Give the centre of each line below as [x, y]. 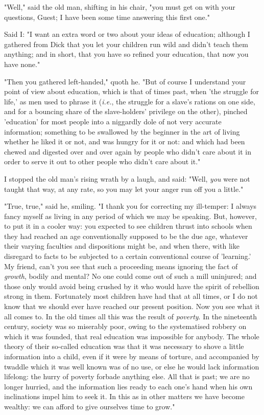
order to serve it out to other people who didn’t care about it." [102, 161]
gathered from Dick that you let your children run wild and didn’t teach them [126, 44]
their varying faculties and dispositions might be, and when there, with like [122, 246]
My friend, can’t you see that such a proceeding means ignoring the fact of [121, 266]
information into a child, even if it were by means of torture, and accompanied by [132, 356]
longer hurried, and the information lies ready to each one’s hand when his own [128, 386]
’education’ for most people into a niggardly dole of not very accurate [113, 121]
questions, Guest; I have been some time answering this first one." [107, 17]
